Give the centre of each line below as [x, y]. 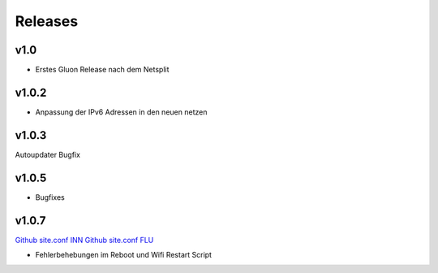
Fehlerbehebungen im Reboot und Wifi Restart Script [124, 255]
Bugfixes [50, 197]
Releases [47, 21]
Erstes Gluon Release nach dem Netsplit [102, 70]
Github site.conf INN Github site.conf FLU [84, 240]
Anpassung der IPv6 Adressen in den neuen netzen [121, 112]
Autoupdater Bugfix [48, 154]
